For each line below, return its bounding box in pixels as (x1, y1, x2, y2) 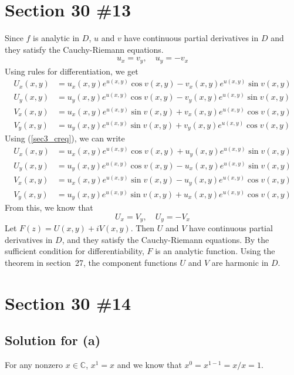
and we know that (117, 359, 182, 371)
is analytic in (33, 32, 80, 44)
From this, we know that (5, 201, 93, 214)
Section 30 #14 (5, 290, 131, 315)
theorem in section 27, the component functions (5, 256, 177, 268)
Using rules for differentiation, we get (5, 65, 138, 77)
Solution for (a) (5, 331, 101, 349)
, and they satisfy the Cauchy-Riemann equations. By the (62, 233, 269, 245)
